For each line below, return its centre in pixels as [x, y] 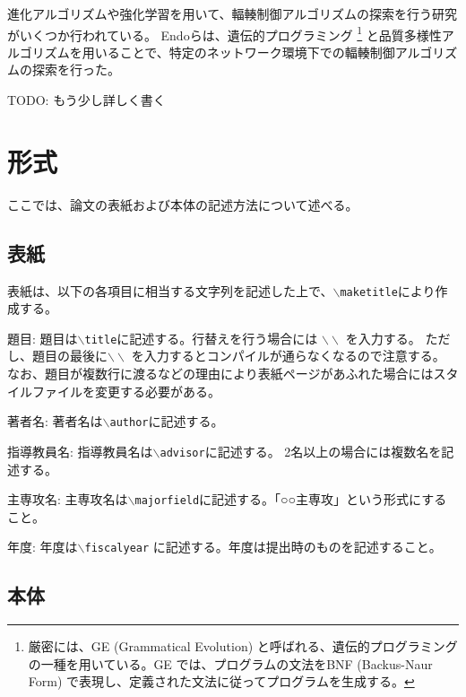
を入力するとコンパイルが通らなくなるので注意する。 [288, 356]
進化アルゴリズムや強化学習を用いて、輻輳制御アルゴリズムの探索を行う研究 [233, 13]
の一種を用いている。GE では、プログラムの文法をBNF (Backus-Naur [230, 663]
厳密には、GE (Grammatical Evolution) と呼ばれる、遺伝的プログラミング [243, 646]
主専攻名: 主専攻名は [68, 499]
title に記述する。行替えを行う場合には [201, 338]
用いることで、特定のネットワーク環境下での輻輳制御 [238, 52]
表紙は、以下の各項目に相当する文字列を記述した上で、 [170, 290]
